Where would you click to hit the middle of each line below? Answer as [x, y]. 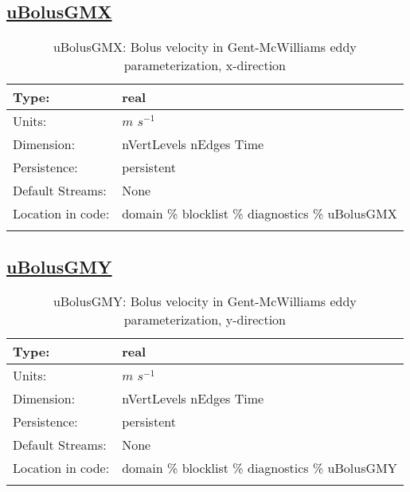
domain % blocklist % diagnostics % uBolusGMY [260, 468]
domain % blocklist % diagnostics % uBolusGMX [260, 214]
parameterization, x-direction [205, 65]
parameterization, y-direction [205, 320]
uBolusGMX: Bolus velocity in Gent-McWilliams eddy [205, 47]
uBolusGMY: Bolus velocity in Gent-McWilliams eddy [205, 301]
